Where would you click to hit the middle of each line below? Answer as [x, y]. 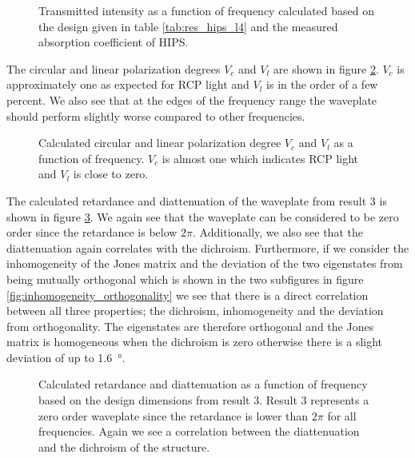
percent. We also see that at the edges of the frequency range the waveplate [192, 100]
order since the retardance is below [92, 232]
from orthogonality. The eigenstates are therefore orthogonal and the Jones [190, 326]
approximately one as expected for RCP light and [128, 84]
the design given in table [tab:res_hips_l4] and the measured [188, 26]
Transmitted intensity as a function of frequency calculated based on [207, 10]
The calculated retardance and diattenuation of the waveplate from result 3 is [197, 200]
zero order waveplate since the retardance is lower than [174, 415]
